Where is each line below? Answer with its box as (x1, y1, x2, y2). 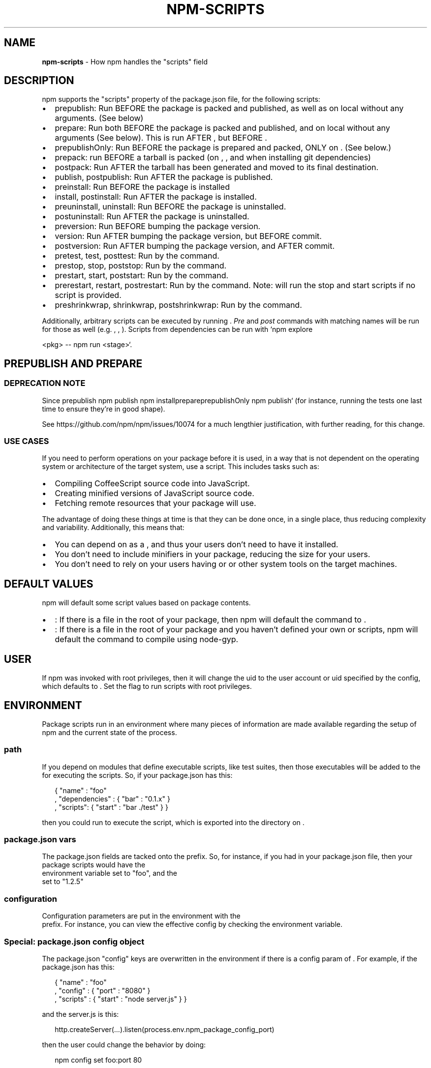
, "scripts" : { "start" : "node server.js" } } (55, 994, 187, 1003)
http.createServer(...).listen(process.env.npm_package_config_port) (55, 1025, 275, 1034)
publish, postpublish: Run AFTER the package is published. (55, 172, 273, 182)
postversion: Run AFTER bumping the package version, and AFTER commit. (55, 241, 335, 251)
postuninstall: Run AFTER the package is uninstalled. (55, 211, 249, 222)
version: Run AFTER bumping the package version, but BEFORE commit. (55, 231, 322, 241)
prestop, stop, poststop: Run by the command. (55, 261, 227, 271)
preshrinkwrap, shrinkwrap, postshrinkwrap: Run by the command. (55, 300, 302, 310)
